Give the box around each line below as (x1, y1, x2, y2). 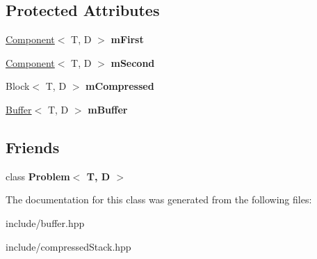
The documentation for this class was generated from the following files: (6, 192, 312, 207)
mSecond (111, 55, 155, 70)
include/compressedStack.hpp (6, 239, 131, 253)
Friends (6, 136, 60, 157)
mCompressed (86, 79, 154, 93)
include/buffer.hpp (6, 215, 85, 230)
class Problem (6, 168, 70, 183)
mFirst (111, 32, 144, 47)
